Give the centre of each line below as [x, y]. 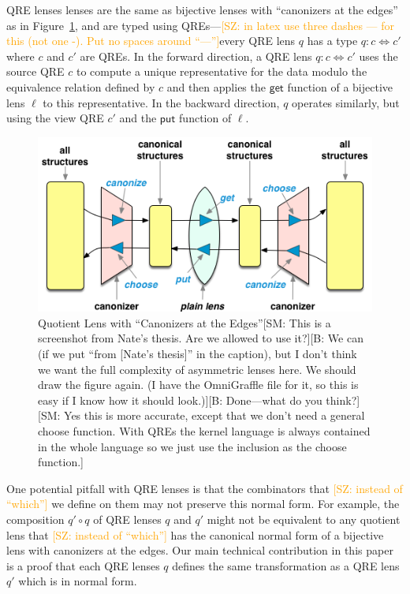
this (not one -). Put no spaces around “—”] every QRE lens [151, 41]
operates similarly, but [346, 102]
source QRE [35, 71]
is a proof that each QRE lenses [83, 565]
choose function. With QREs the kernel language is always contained [204, 430]
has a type [332, 41]
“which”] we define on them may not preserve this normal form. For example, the [203, 504]
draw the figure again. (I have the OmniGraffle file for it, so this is [198, 385]
